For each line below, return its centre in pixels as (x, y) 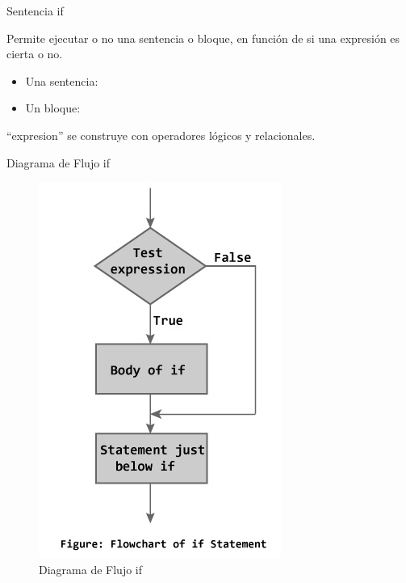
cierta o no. (35, 54)
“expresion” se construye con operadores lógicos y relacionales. (161, 135)
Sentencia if (35, 11)
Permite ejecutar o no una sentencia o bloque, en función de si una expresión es (203, 38)
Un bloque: (53, 108)
